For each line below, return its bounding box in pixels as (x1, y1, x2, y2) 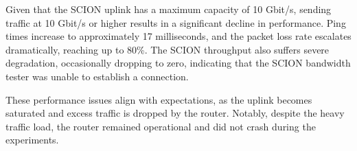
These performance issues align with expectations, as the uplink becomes (5, 92, 312, 106)
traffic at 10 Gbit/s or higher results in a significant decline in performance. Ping (5, 15, 346, 30)
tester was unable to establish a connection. (5, 69, 189, 83)
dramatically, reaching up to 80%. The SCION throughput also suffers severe (5, 42, 330, 56)
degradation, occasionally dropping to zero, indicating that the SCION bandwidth (5, 56, 351, 70)
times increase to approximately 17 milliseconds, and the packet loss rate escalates (5, 29, 352, 43)
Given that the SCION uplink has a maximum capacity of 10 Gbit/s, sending (5, 2, 332, 16)
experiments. (5, 132, 59, 147)
